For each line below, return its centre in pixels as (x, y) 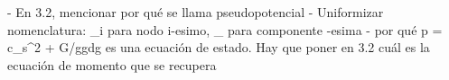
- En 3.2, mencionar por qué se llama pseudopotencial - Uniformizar (196, 12)
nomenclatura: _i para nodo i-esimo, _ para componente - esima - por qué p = (225, 29)
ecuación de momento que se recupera (112, 64)
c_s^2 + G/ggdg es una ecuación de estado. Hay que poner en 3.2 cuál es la (219, 47)
